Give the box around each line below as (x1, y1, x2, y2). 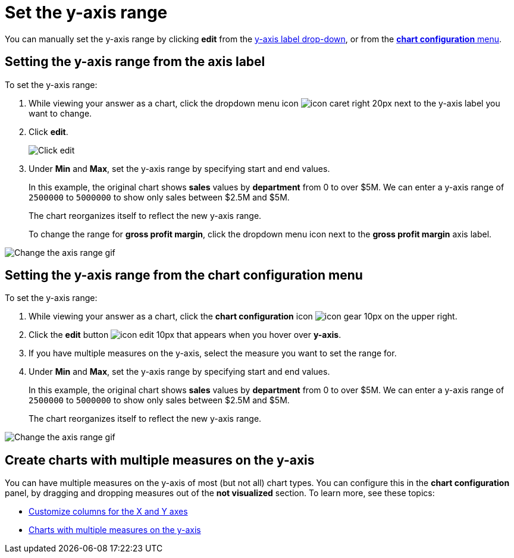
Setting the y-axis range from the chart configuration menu (5, 268, 363, 283)
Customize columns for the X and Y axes (29, 506, 188, 517)
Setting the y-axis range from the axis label (5, 54, 265, 70)
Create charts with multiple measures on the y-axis (5, 452, 315, 468)
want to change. (29, 108, 92, 118)
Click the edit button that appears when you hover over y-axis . (29, 330, 341, 340)
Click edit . (29, 126, 68, 137)
